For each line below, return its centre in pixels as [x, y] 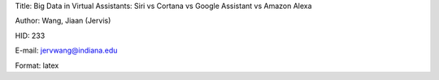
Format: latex [37, 65]
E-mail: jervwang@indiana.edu [66, 51]
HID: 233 [30, 36]
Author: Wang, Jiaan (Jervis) [63, 21]
